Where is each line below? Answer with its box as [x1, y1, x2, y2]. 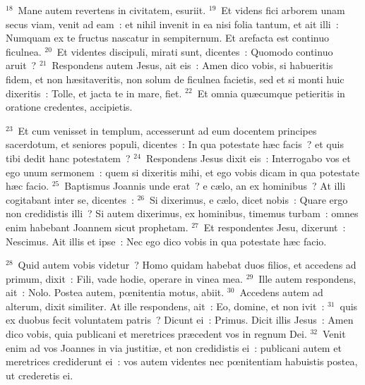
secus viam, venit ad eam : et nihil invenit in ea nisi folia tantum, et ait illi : [6, 16, 339, 31]
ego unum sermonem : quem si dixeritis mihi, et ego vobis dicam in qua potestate [6, 164, 359, 179]
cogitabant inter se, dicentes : [6, 192, 134, 207]
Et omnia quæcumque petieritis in [197, 85, 345, 100]
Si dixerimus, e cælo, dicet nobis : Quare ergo [150, 192, 348, 207]
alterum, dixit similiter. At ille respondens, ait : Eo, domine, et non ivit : [6, 298, 325, 313]
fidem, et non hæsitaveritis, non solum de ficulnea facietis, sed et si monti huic [6, 71, 345, 86]
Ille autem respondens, [258, 271, 357, 286]
